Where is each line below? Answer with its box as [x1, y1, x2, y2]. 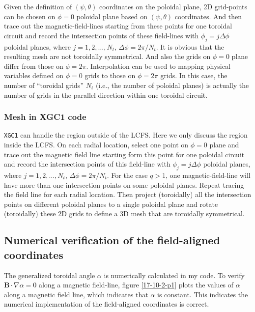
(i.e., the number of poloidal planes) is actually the [95, 80, 249, 90]
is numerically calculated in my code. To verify [104, 270, 245, 280]
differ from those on [4, 60, 63, 71]
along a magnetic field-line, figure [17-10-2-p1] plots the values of [38, 280, 234, 290]
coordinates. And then [174, 11, 242, 21]
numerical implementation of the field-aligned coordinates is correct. [4, 299, 209, 309]
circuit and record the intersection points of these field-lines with [4, 30, 199, 40]
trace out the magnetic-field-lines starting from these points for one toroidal [4, 21, 232, 31]
